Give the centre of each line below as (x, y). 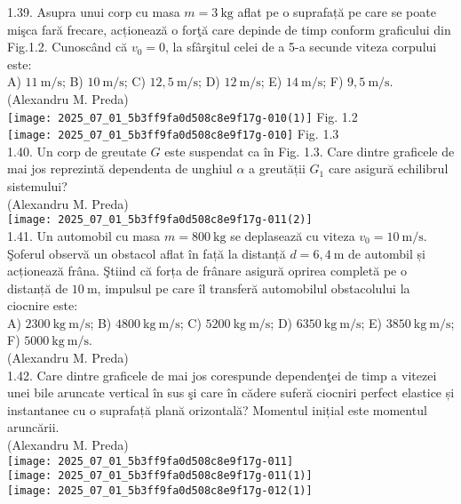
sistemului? (37, 186)
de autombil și (387, 253)
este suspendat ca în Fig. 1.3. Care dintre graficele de (310, 151)
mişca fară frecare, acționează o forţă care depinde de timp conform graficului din (229, 29)
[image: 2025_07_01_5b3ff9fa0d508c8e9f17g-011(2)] (160, 220)
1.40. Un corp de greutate (77, 151)
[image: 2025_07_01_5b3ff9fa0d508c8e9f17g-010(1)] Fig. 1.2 (183, 116)
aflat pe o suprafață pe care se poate (337, 12)
